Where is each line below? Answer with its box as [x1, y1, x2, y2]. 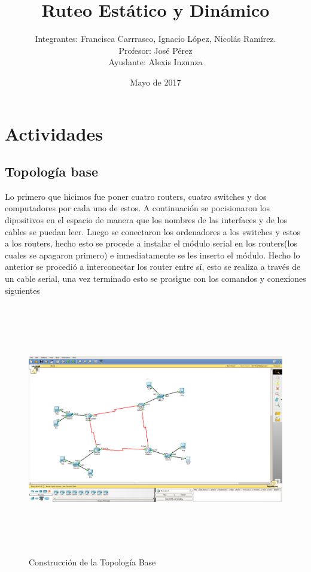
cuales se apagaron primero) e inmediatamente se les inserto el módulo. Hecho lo [5, 248, 300, 261]
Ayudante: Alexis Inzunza [108, 56, 203, 68]
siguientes [5, 284, 40, 296]
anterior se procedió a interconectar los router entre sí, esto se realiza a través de [5, 260, 301, 273]
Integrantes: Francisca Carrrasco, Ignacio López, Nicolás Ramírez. [35, 32, 276, 45]
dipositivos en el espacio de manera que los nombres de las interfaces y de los [5, 214, 287, 226]
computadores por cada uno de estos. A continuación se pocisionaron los [5, 202, 270, 214]
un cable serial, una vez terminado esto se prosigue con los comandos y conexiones [5, 272, 306, 285]
